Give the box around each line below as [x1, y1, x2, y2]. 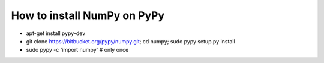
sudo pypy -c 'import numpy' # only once [26, 46, 129, 53]
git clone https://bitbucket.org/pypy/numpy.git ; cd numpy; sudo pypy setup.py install [26, 37, 235, 45]
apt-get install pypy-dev [26, 30, 86, 37]
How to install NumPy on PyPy [11, 9, 165, 22]
